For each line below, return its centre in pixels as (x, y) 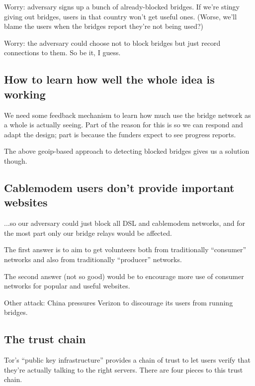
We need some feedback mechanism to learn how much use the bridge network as (127, 115)
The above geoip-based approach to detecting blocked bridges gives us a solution (127, 151)
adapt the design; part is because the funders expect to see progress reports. (120, 134)
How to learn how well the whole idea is (109, 79)
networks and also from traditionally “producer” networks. (93, 259)
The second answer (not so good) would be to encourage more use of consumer (124, 276)
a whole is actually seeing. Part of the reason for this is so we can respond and (124, 125)
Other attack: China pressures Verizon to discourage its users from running (119, 302)
